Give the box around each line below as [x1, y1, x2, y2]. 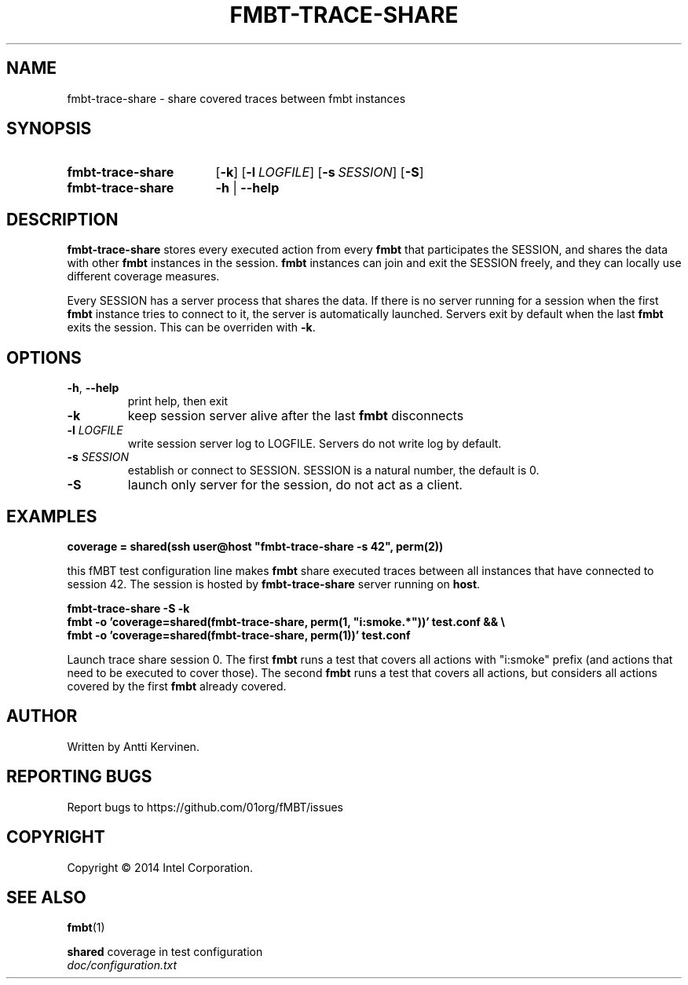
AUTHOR [6, 706, 78, 727]
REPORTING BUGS [6, 767, 152, 787]
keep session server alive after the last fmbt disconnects [127, 408, 464, 424]
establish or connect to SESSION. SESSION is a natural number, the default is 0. [127, 463, 540, 478]
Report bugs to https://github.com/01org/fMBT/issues [67, 800, 343, 814]
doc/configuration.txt [67, 958, 177, 972]
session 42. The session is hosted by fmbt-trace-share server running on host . [67, 577, 481, 591]
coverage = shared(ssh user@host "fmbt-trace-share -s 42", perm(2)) [67, 539, 444, 553]
